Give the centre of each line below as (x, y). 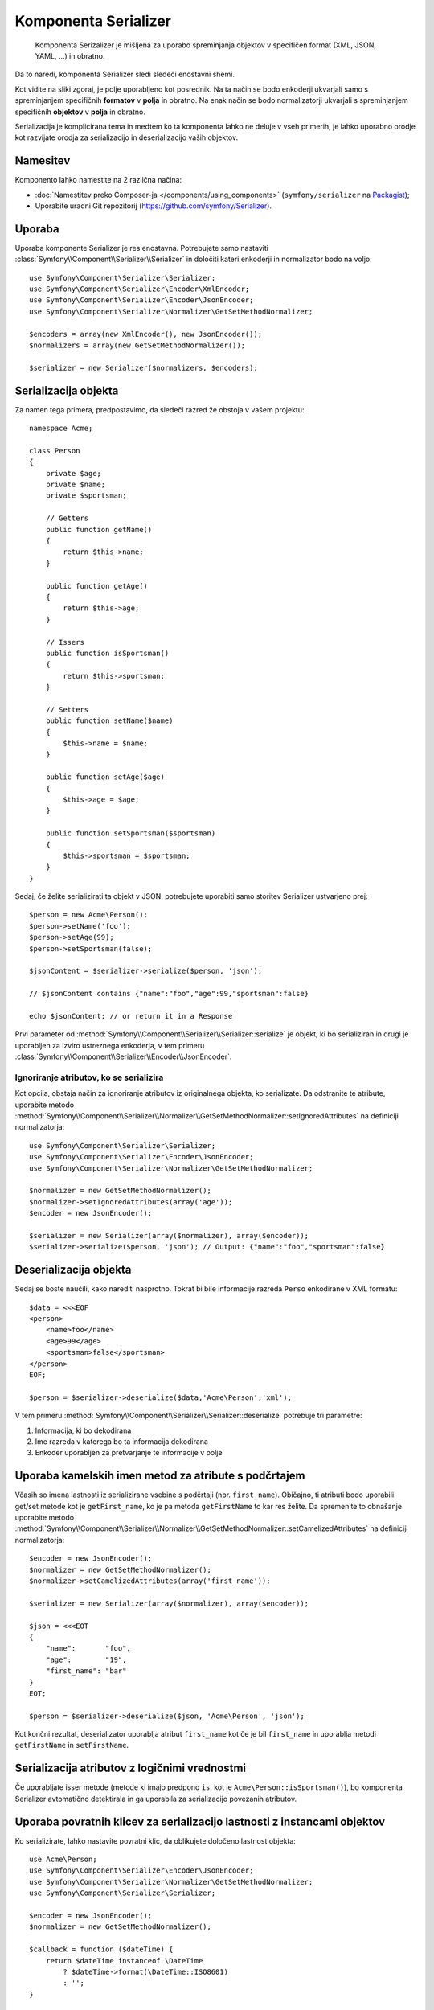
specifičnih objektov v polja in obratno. (80, 112)
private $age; (74, 473)
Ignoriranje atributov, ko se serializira (89, 1077)
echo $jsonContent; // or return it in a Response (131, 1016)
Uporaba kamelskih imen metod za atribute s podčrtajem (160, 1476)
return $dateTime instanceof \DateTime (124, 1961)
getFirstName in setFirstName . (72, 1745)
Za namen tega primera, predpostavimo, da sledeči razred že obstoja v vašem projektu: (160, 409)
